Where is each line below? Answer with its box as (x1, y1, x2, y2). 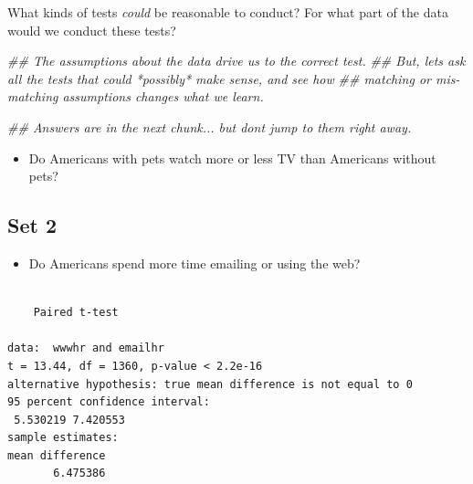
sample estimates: (7, 431, 119, 445)
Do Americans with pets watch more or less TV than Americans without (28, 148, 436, 167)
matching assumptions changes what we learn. (7, 87, 264, 106)
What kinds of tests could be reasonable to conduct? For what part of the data (7, 3, 448, 21)
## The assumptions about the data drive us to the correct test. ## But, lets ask (7, 51, 466, 70)
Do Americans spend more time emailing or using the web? (28, 253, 361, 272)
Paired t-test (33, 306, 119, 320)
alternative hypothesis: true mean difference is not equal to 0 (7, 377, 413, 391)
